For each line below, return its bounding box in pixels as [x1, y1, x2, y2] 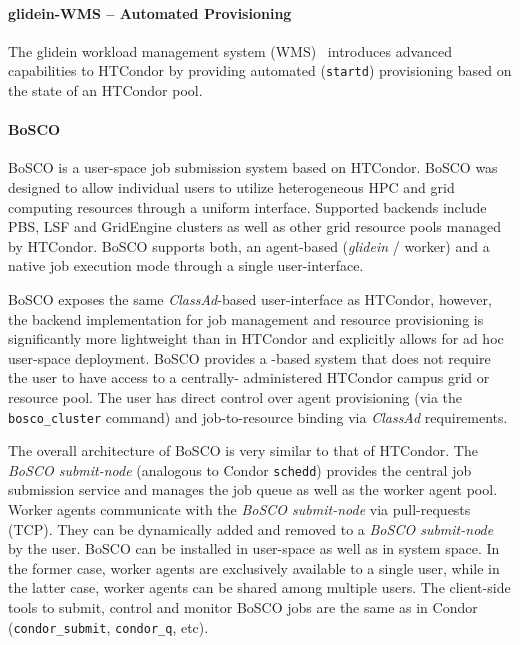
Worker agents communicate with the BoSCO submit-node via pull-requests [8, 499, 471, 520]
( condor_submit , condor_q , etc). [8, 616, 209, 637]
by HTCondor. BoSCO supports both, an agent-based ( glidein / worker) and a [8, 235, 490, 256]
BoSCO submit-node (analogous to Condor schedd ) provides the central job [8, 459, 472, 480]
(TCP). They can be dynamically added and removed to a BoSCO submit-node [8, 518, 494, 539]
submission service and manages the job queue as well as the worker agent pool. [8, 479, 498, 500]
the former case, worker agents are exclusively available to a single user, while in [8, 557, 500, 578]
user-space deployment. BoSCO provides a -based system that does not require [8, 347, 491, 368]
